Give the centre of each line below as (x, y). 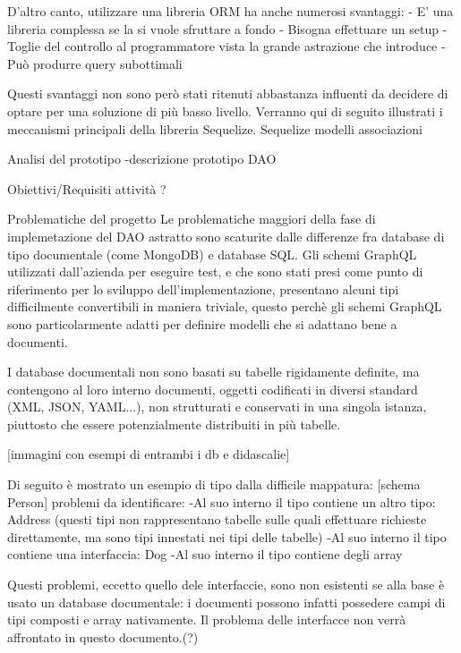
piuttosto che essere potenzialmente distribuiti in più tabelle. (174, 424)
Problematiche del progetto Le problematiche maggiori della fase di (192, 219)
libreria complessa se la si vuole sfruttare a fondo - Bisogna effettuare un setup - (227, 28)
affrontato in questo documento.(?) (103, 636)
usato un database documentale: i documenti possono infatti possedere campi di (226, 602)
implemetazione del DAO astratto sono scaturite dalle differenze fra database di (226, 236)
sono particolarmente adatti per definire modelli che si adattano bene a (202, 323)
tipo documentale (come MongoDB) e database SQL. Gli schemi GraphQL (212, 254)
